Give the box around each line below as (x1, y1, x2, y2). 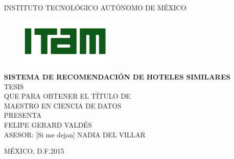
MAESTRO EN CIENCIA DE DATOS (4, 100, 121, 110)
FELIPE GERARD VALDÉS (4, 119, 92, 130)
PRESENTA (4, 110, 42, 120)
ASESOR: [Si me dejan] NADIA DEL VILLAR (4, 129, 146, 139)
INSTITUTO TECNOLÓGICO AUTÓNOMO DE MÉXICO (4, 2, 187, 12)
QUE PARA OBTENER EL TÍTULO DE (4, 91, 131, 101)
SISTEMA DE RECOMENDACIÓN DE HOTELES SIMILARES (4, 72, 231, 82)
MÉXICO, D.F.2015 (4, 146, 65, 156)
